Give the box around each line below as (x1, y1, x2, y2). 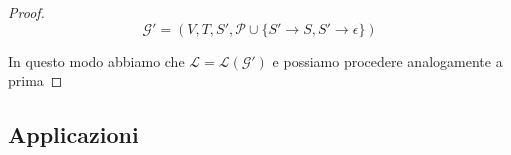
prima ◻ (8, 70, 63, 91)
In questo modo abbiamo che (8, 50, 185, 71)
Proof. (8, 2, 45, 22)
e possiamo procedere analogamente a (272, 50, 503, 71)
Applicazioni (8, 119, 139, 150)
